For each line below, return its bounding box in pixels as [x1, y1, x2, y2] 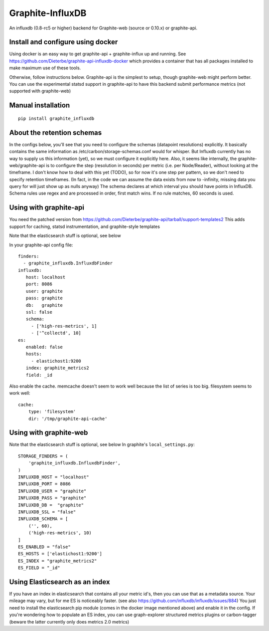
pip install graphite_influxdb [18, 115, 95, 121]
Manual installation [9, 101, 70, 110]
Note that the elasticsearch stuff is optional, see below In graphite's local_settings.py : [9, 441, 195, 447]
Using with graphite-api [9, 204, 85, 212]
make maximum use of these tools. [9, 65, 81, 71]
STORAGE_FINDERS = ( [18, 453, 68, 459]
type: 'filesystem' [28, 409, 76, 415]
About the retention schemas [9, 128, 102, 137]
